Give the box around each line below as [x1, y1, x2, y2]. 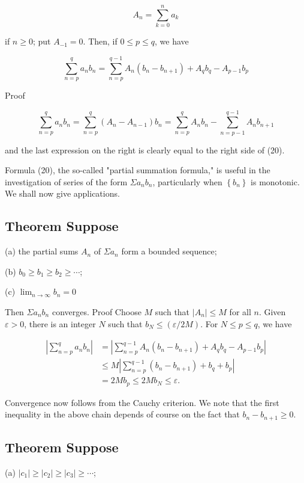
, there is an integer [24, 317, 96, 330]
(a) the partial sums [5, 245, 79, 257]
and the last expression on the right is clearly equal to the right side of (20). [5, 143, 285, 156]
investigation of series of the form [5, 175, 128, 188]
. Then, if [83, 35, 118, 48]
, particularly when [152, 175, 222, 188]
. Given [258, 305, 286, 318]
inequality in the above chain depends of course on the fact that [5, 408, 240, 420]
